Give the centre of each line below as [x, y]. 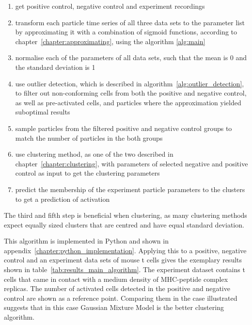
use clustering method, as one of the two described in [94, 154]
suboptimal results [43, 112]
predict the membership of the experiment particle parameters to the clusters [130, 189]
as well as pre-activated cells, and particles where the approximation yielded [128, 102]
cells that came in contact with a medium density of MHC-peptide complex [116, 279]
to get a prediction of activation [63, 199]
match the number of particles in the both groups [89, 138]
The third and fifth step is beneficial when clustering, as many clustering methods [126, 215]
